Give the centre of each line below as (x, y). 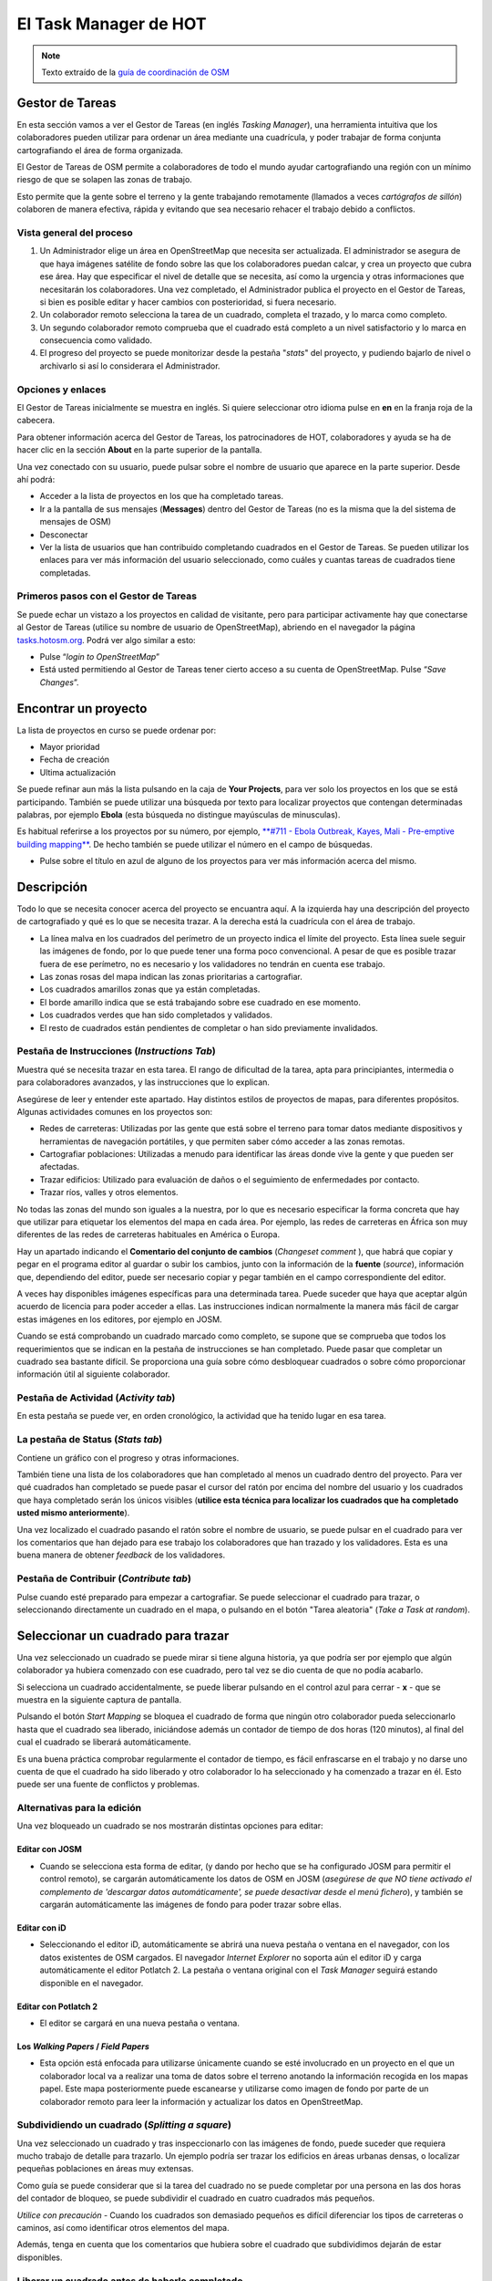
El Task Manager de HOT (112, 24)
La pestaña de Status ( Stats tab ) (90, 1440)
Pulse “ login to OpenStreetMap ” (99, 656)
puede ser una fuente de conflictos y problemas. (108, 1785)
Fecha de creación (74, 760)
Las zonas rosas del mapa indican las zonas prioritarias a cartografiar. (171, 977)
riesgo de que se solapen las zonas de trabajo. (105, 180)
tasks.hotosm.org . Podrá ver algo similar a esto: (106, 640)
